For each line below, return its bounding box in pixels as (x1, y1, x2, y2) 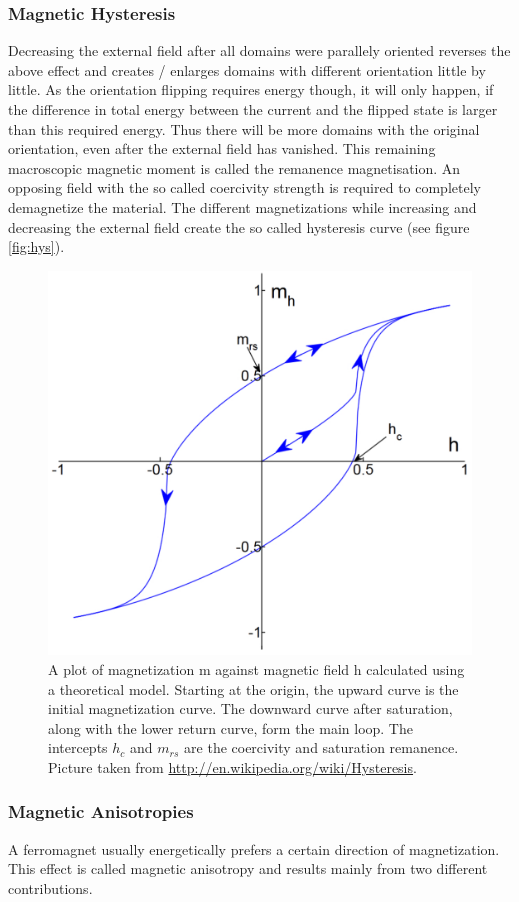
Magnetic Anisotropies (8, 799, 194, 824)
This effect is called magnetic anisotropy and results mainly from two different (8, 858, 488, 879)
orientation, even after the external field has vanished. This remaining (8, 138, 436, 159)
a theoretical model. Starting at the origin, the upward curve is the (48, 678, 459, 699)
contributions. (8, 877, 93, 898)
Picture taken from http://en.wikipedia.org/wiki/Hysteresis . (48, 756, 417, 777)
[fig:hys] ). (8, 236, 65, 257)
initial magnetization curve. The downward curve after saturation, (48, 698, 453, 719)
